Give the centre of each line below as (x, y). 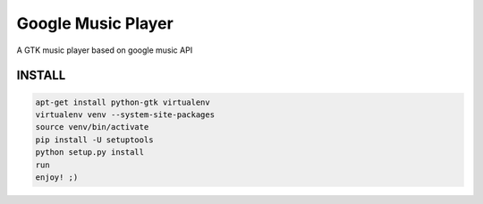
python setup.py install (90, 153)
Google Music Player (95, 23)
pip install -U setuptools (94, 140)
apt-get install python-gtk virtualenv (123, 102)
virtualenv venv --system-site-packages (125, 115)
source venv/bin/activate (92, 127)
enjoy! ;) (57, 177)
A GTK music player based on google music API (105, 50)
